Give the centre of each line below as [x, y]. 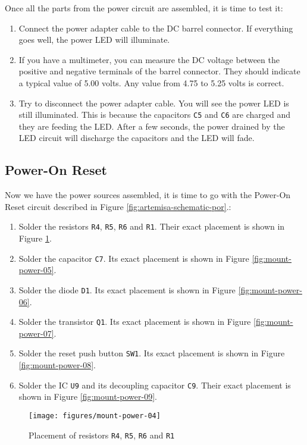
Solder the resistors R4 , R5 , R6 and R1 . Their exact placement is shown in [152, 226]
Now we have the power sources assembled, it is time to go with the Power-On [148, 195]
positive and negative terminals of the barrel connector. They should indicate [159, 71]
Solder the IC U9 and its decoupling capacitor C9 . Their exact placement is [155, 385]
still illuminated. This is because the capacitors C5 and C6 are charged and [154, 115]
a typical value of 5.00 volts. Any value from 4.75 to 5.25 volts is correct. [151, 82]
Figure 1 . [35, 238]
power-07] [36, 333]
